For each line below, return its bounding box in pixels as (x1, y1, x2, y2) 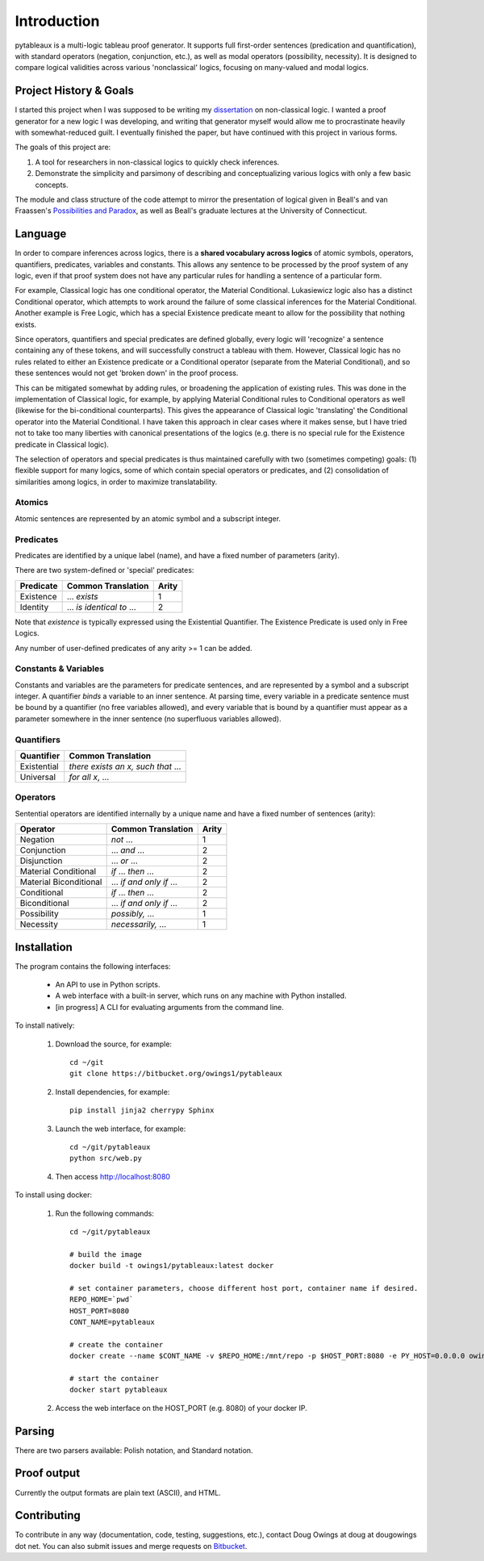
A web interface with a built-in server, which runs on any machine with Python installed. (55, 991, 347, 1000)
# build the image (69, 1250, 143, 1258)
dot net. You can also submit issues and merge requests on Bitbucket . (15, 1541, 248, 1551)
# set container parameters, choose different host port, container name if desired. (69, 1283, 419, 1292)
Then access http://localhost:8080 (55, 1171, 171, 1181)
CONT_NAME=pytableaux (69, 1317, 155, 1327)
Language (15, 227, 67, 241)
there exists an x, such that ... (69, 761, 181, 772)
